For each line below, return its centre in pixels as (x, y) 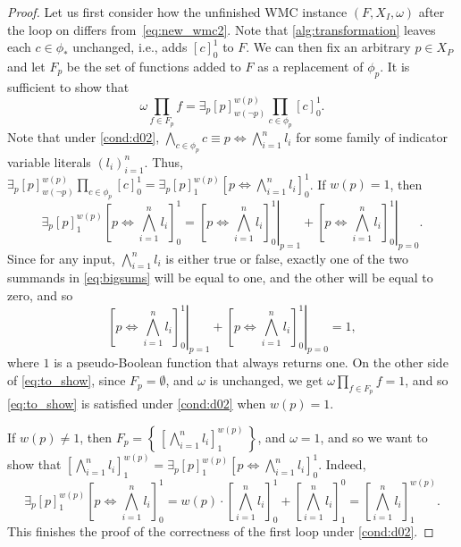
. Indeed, (342, 464)
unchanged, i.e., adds (130, 47)
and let (26, 66)
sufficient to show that (68, 86)
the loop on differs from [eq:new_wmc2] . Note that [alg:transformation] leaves (222, 29)
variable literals (49, 161)
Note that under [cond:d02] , (84, 137)
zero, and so (40, 295)
